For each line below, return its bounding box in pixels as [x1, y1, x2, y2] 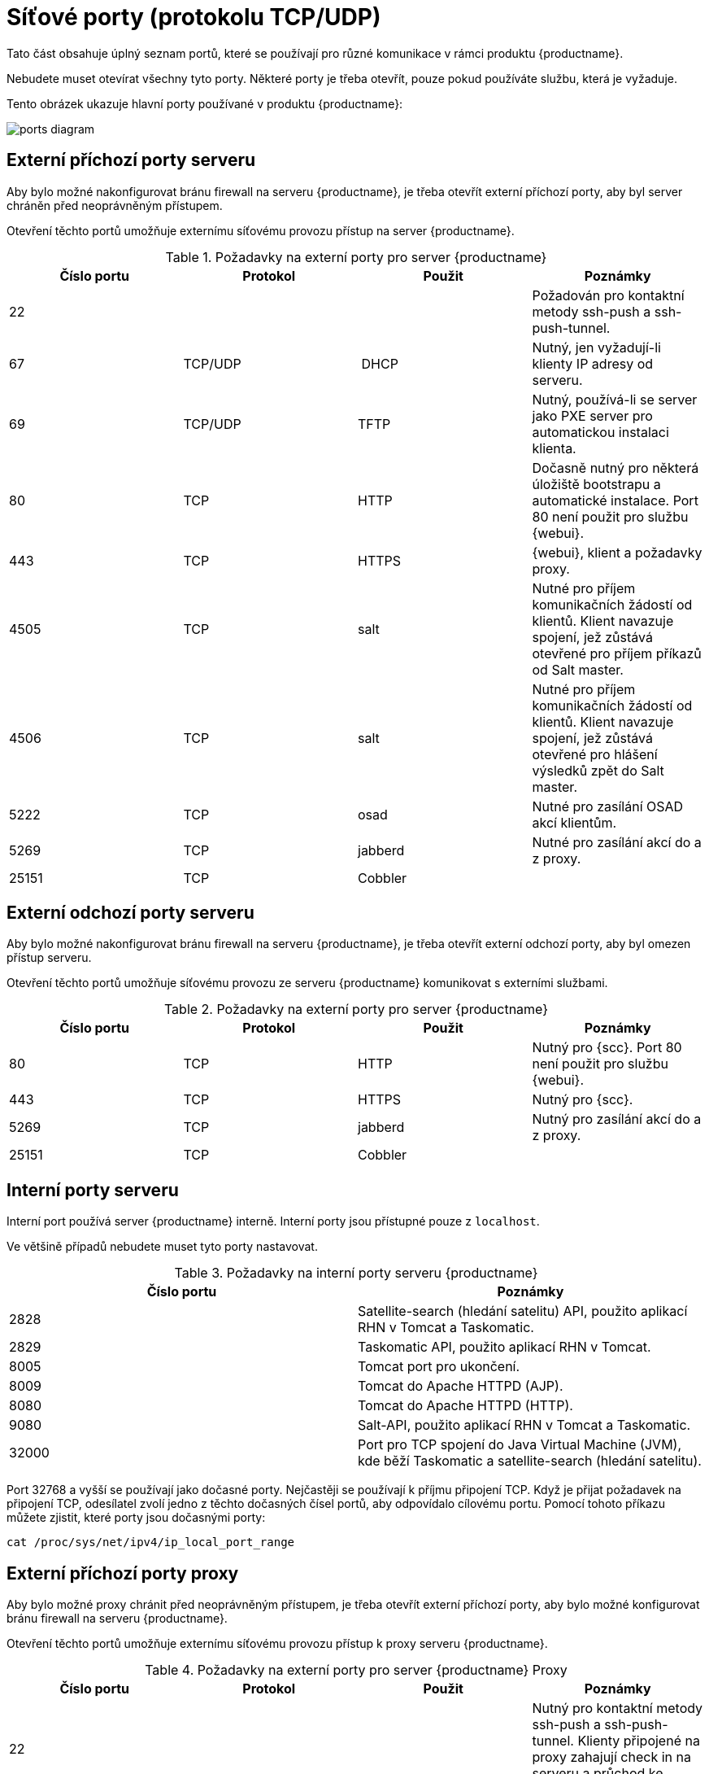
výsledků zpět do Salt [532, 762, 664, 779]
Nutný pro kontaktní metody [532, 1700, 703, 1717]
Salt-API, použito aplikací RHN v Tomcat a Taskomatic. [358, 1417, 691, 1434]
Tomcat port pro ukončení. [358, 1358, 520, 1375]
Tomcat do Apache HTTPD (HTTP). [358, 1397, 573, 1414]
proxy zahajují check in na [532, 1749, 691, 1766]
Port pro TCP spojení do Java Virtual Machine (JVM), [358, 1436, 682, 1453]
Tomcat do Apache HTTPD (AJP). [358, 1378, 563, 1395]
